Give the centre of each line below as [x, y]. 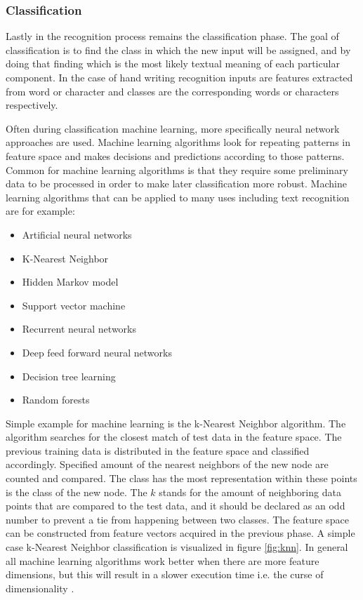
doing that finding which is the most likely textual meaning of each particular [173, 64]
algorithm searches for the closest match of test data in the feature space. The [174, 437]
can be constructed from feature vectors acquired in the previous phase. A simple [180, 533]
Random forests [56, 400]
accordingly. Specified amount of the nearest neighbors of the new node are [167, 464]
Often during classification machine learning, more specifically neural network [173, 128]
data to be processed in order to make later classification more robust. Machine [176, 184]
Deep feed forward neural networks [97, 352]
